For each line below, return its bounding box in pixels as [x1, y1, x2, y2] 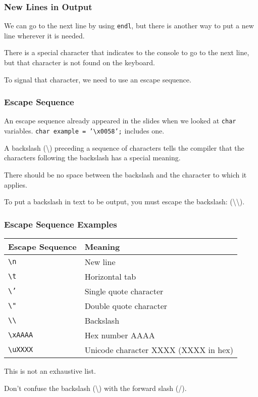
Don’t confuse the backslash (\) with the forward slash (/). [4, 382, 187, 393]
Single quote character [84, 285, 164, 297]
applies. [4, 179, 27, 190]
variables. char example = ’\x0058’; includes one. [4, 125, 165, 136]
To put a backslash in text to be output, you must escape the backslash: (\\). [4, 196, 245, 207]
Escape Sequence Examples [4, 217, 117, 230]
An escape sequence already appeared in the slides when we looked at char [4, 115, 236, 126]
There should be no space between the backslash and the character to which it [4, 169, 247, 180]
